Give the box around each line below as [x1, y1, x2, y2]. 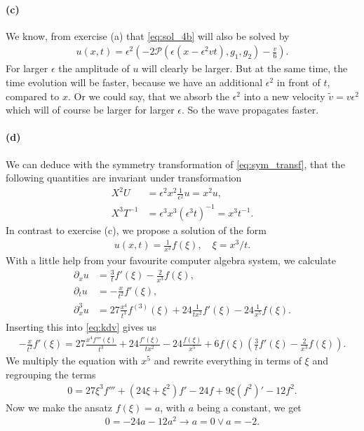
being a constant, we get [196, 399, 302, 414]
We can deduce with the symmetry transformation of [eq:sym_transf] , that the [6, 156, 345, 171]
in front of [276, 75, 321, 90]
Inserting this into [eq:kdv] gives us [6, 319, 156, 334]
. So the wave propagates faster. [182, 102, 319, 117]
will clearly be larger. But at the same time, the [142, 61, 348, 76]
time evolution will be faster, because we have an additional [6, 75, 263, 90]
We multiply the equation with [6, 353, 138, 368]
